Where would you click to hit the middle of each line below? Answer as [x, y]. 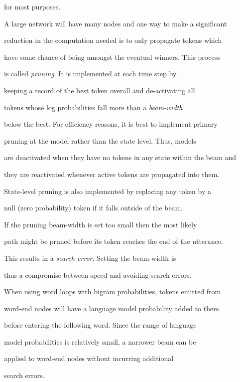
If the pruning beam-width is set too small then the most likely [101, 224]
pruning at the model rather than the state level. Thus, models [100, 140]
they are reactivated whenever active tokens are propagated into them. [112, 174]
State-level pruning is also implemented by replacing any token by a [108, 191]
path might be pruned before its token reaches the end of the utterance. [114, 241]
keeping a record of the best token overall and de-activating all [100, 90]
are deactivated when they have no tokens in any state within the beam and [120, 157]
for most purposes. [32, 6]
